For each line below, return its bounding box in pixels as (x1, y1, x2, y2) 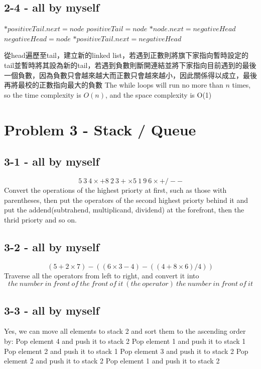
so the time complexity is (4, 89, 81, 100)
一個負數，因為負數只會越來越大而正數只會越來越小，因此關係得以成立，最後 (4, 69, 257, 80)
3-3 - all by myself (4, 302, 99, 318)
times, (232, 80, 251, 90)
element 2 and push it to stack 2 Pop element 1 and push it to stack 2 (4, 355, 220, 366)
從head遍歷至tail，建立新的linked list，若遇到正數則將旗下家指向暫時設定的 (4, 50, 248, 60)
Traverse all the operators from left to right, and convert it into (4, 270, 199, 280)
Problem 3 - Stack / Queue (4, 119, 196, 139)
